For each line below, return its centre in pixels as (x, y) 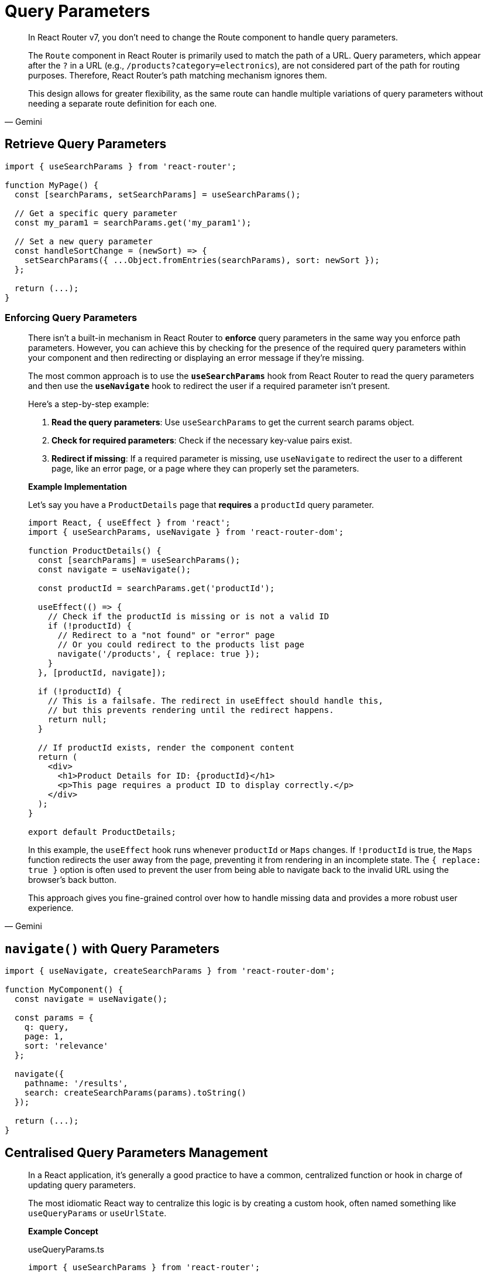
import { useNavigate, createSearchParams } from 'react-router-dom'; (170, 971)
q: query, (47, 1027)
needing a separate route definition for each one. (123, 103)
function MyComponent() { (64, 990)
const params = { (54, 1018)
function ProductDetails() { (95, 551)
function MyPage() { (52, 185)
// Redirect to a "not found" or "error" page (166, 635)
